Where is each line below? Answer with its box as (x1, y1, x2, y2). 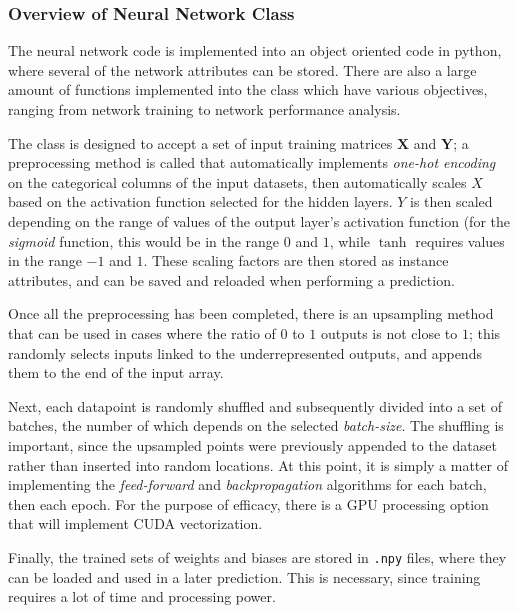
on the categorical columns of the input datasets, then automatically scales (8, 171, 467, 192)
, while (329, 230, 371, 251)
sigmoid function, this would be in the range (8, 230, 280, 251)
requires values (415, 230, 505, 251)
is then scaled (410, 191, 493, 212)
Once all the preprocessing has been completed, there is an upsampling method (8, 303, 494, 324)
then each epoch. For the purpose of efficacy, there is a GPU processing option (8, 493, 489, 514)
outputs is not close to (320, 322, 458, 343)
